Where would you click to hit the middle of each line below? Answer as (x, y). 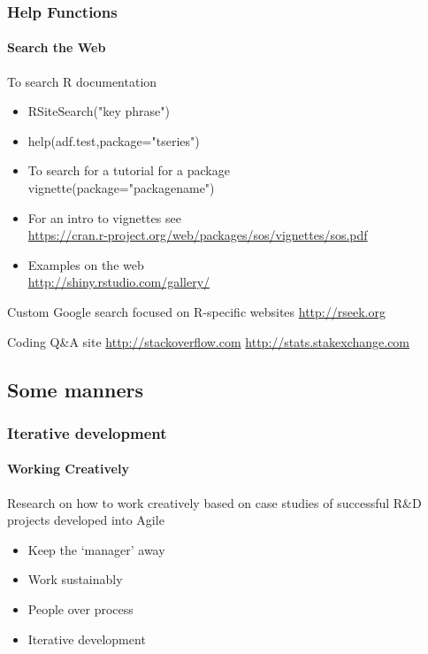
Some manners (75, 389)
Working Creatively (68, 469)
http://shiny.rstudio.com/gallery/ (119, 282)
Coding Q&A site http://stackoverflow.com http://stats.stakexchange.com (209, 341)
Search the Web (57, 47)
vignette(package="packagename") (121, 188)
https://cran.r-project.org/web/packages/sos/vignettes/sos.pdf (198, 235)
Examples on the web (86, 264)
